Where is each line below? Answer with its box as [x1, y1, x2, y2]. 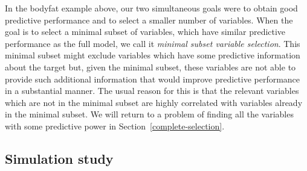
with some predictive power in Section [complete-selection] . [5, 119, 225, 132]
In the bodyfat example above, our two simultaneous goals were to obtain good [5, 2, 298, 14]
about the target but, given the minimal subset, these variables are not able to [5, 60, 296, 73]
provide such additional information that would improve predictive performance [5, 72, 300, 85]
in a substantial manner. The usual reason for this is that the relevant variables [5, 84, 299, 97]
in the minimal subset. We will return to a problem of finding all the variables [5, 108, 294, 120]
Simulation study [5, 149, 114, 167]
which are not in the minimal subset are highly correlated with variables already [5, 96, 303, 108]
